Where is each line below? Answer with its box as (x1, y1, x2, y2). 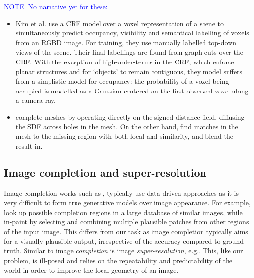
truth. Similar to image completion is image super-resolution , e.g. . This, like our (4, 246, 243, 256)
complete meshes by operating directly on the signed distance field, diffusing (15, 111, 245, 122)
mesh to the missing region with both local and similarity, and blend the (15, 131, 233, 141)
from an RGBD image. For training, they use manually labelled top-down (15, 37, 237, 47)
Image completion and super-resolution (4, 164, 206, 180)
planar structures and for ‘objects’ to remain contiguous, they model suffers (15, 66, 243, 76)
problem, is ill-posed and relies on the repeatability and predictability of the (4, 255, 232, 265)
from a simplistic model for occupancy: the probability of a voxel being (15, 76, 229, 86)
